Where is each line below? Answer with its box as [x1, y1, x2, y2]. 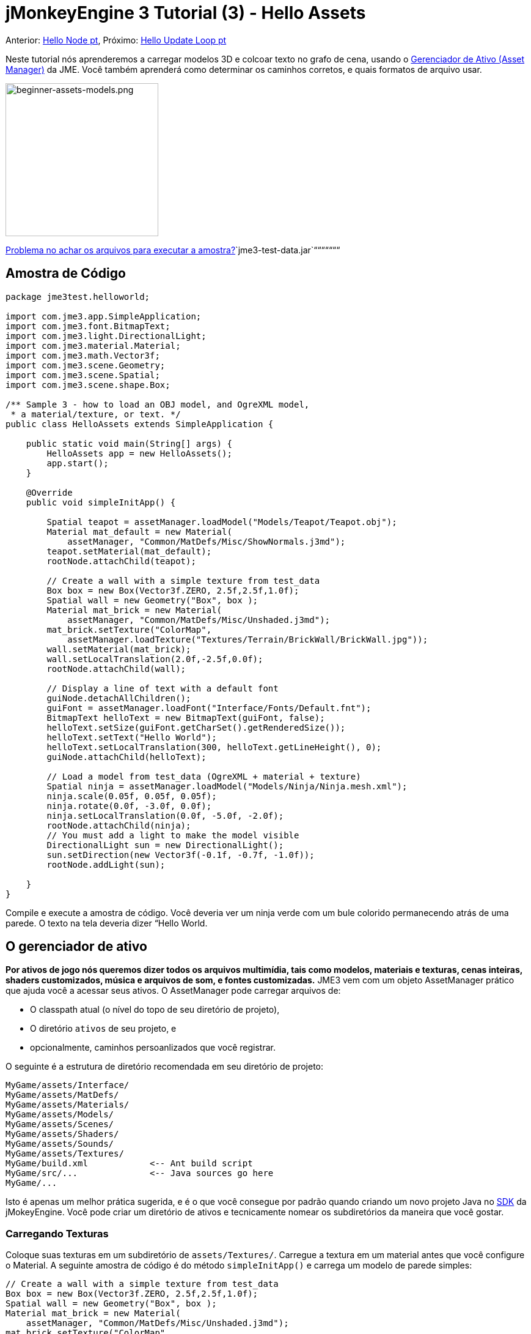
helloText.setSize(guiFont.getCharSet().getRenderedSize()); [46, 722, 346, 732]
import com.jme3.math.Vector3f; [5, 350, 160, 360]
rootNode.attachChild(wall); [46, 663, 186, 674]
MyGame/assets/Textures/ [5, 1149, 124, 1159]
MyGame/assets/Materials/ [5, 1100, 130, 1110]
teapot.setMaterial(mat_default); [46, 546, 212, 556]
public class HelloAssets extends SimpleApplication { [5, 419, 274, 429]
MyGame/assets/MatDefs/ [5, 1090, 119, 1100]
